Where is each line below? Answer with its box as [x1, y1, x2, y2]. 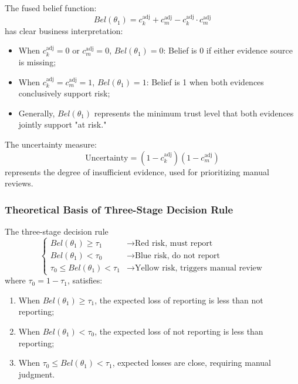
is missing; [18, 56, 56, 68]
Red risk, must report [134, 239, 213, 248]
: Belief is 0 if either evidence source [163, 44, 293, 56]
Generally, [18, 106, 55, 119]
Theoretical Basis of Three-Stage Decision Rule [5, 202, 233, 216]
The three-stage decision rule [5, 225, 109, 237]
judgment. [18, 368, 55, 380]
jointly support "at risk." [18, 118, 107, 131]
